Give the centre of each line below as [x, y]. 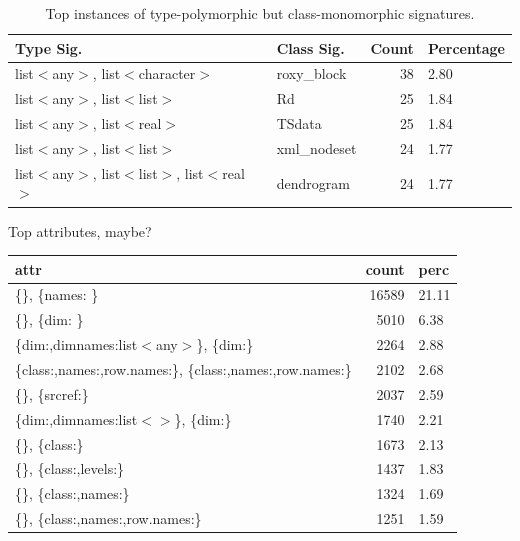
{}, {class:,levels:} [70, 468]
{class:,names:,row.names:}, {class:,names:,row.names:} [183, 368]
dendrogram [313, 182]
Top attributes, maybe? [80, 230]
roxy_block [311, 73]
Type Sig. [49, 47]
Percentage [466, 47]
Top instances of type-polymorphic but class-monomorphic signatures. [260, 13]
